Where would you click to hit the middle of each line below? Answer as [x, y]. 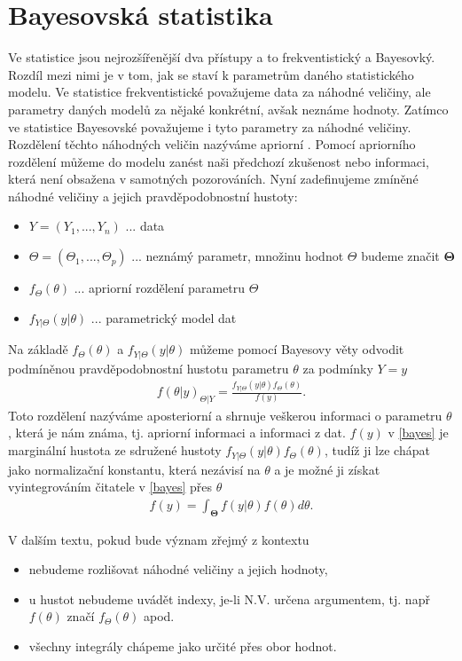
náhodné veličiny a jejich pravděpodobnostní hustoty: [153, 196]
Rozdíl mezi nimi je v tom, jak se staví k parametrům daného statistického [211, 74]
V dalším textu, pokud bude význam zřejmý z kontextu [159, 539]
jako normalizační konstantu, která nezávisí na [134, 469]
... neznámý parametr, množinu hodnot [238, 256]
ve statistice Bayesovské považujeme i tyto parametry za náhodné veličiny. [210, 126]
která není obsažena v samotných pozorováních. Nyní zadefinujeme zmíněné [213, 179]
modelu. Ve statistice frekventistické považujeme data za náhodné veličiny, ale [219, 92]
